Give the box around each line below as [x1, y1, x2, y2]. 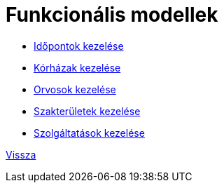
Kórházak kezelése [34, 61, 121, 74]
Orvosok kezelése [34, 83, 116, 95]
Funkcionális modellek [6, 3, 218, 27]
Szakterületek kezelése [34, 105, 141, 117]
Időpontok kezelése [34, 39, 124, 52]
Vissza [6, 148, 36, 161]
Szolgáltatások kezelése [34, 126, 145, 139]
